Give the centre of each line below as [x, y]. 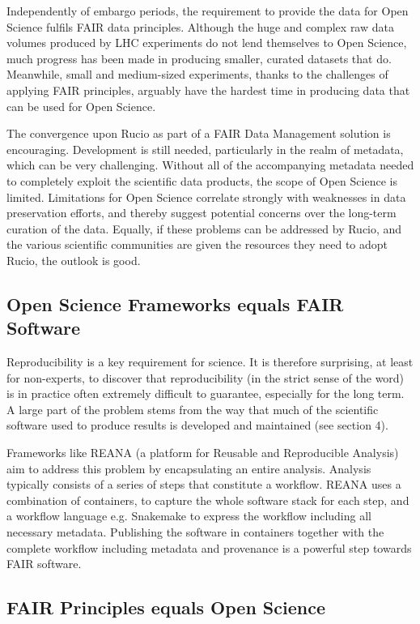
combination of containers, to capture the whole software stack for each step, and [208, 500]
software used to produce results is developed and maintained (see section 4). [197, 425]
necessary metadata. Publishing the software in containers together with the [195, 532]
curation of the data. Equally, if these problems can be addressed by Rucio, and [204, 228]
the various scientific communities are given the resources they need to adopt [197, 244]
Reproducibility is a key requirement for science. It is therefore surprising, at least [210, 362]
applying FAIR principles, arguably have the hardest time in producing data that [208, 90]
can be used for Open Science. [81, 106]
